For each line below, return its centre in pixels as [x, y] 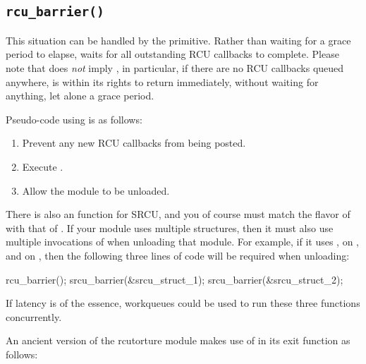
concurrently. [34, 316]
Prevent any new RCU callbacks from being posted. [134, 143]
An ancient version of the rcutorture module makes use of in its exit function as [178, 340]
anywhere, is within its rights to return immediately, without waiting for [162, 81]
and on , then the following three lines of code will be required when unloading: [178, 255]
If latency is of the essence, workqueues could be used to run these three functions [183, 303]
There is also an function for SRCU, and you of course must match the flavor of [178, 214]
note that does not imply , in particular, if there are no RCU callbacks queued [175, 67]
